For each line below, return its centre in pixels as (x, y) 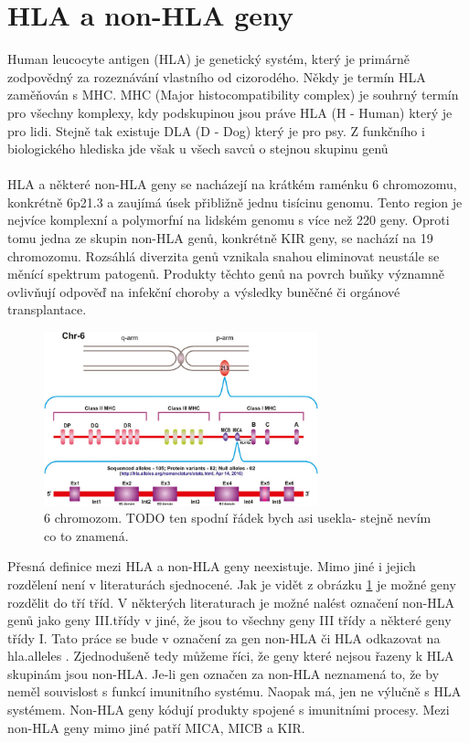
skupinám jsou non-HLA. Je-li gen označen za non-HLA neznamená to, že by (224, 673)
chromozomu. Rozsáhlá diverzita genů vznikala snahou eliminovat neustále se (224, 255)
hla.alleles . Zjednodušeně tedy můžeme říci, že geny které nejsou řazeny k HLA (231, 656)
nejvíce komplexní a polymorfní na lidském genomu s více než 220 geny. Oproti (229, 220)
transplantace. (47, 309)
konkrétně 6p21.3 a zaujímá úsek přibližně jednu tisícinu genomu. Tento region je (235, 202)
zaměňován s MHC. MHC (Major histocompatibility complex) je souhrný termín (233, 95)
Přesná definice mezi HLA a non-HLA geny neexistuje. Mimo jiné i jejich (212, 566)
